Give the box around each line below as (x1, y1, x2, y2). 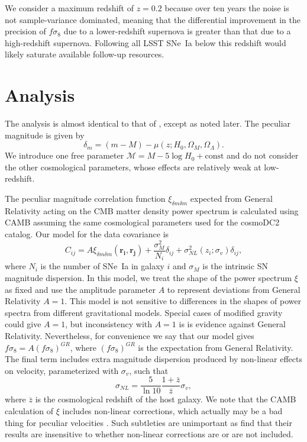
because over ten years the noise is (164, 2, 289, 14)
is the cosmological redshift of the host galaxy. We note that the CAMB (35, 393, 296, 405)
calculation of (5, 404, 54, 417)
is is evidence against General (179, 318, 286, 330)
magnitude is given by (5, 128, 85, 141)
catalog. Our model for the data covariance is (5, 228, 169, 240)
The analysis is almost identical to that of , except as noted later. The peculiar (5, 117, 291, 130)
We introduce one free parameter (5, 149, 124, 162)
